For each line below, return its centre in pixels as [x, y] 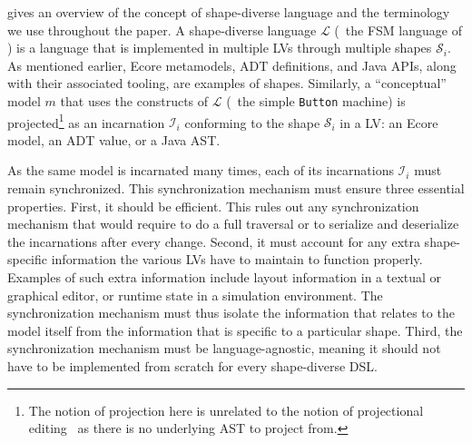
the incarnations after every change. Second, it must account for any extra [214, 241]
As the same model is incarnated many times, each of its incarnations [201, 170]
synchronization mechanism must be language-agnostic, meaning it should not [224, 348]
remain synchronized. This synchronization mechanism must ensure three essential [236, 188]
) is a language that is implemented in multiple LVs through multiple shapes [220, 48]
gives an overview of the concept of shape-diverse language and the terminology [229, 12]
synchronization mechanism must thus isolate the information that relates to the [231, 313]
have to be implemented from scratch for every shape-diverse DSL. [192, 366]
